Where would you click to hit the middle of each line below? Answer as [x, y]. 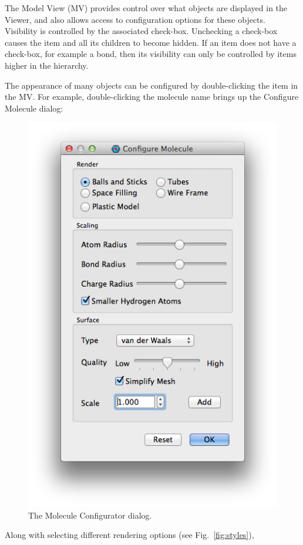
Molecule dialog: [34, 108]
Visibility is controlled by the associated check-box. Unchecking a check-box [141, 31]
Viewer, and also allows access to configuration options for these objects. [135, 19]
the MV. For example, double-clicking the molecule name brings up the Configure [152, 97]
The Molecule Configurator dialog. [90, 515]
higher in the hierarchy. [47, 65]
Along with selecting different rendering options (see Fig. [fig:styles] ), [129, 535]
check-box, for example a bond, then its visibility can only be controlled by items [151, 54]
